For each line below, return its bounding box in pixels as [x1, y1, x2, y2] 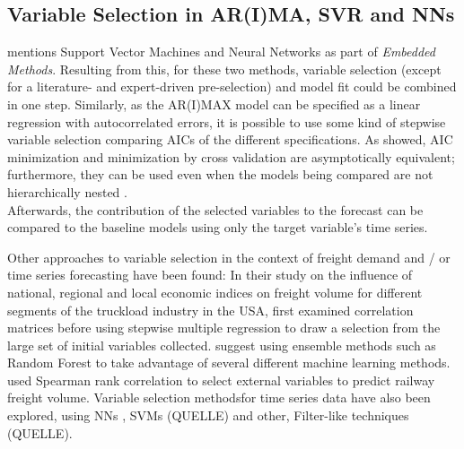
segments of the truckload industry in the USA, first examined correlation [7, 300, 414, 319]
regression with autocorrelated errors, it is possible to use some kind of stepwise [7, 112, 446, 131]
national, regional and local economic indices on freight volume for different [7, 282, 423, 301]
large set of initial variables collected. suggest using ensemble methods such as [7, 335, 436, 354]
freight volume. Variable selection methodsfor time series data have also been [7, 388, 431, 407]
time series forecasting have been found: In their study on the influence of [7, 265, 413, 284]
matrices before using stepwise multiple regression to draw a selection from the [7, 318, 441, 337]
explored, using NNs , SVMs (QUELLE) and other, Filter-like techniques [7, 406, 409, 425]
